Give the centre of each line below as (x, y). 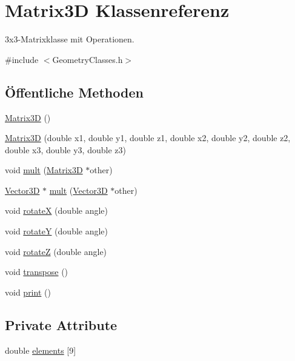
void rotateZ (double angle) (56, 251)
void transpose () (37, 272)
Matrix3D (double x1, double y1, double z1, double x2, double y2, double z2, (148, 138)
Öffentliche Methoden (74, 92)
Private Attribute (61, 324)
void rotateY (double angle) (57, 231)
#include (22, 59)
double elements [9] (41, 350)
